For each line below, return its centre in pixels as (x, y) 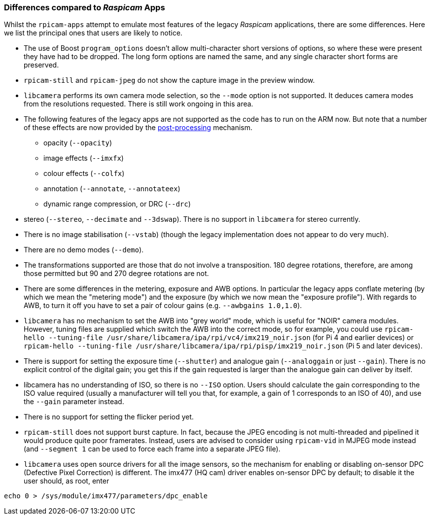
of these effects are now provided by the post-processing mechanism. (138, 128)
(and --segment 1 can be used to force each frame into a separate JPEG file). (152, 449)
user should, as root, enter (67, 481)
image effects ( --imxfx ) (84, 158)
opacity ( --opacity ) (78, 143)
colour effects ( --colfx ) (84, 173)
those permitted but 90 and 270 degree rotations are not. (116, 274)
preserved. (41, 65)
